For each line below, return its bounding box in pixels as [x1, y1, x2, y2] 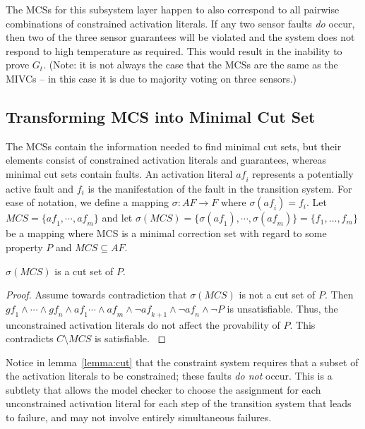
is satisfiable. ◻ [94, 331, 167, 346]
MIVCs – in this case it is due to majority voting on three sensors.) [6, 71, 297, 85]
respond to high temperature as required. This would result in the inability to [6, 43, 342, 58]
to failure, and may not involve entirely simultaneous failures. [6, 410, 272, 425]
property [6, 239, 43, 254]
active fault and [6, 181, 74, 195]
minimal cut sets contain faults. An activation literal [6, 166, 233, 181]
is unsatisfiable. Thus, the [227, 301, 338, 315]
